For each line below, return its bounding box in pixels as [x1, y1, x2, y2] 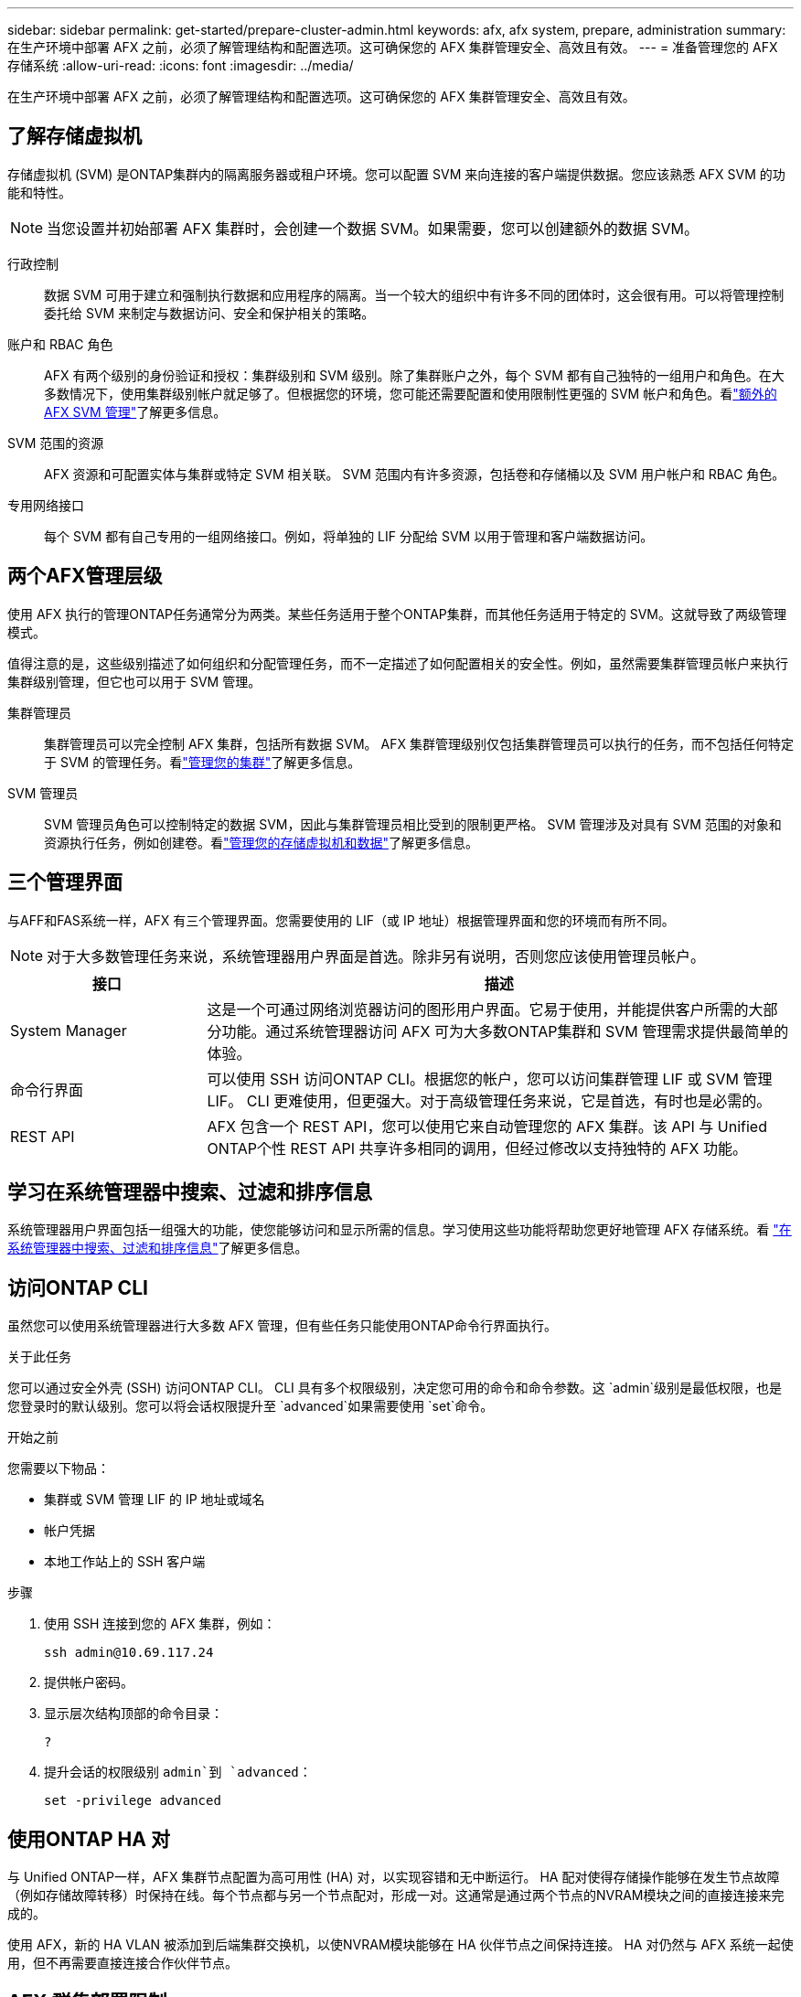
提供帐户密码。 [44, 1674, 133, 1691]
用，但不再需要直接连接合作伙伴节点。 [7, 1955, 238, 1971]
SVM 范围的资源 [7, 434, 104, 451]
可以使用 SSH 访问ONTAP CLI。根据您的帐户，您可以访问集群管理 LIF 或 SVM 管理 [207, 1069, 773, 1088]
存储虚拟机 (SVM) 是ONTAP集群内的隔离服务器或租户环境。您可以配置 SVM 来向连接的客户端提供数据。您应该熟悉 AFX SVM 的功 [7, 166, 785, 182]
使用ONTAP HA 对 [7, 1827, 170, 1851]
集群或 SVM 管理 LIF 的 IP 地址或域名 [44, 1491, 265, 1508]
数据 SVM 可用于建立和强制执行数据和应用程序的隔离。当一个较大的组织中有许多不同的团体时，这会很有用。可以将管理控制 [44, 286, 785, 303]
